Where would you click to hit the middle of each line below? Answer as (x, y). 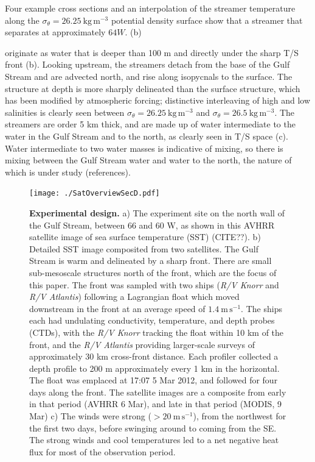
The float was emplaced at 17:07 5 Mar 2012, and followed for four (154, 380)
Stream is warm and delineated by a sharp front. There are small (151, 261)
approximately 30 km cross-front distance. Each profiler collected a (154, 356)
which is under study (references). (68, 172)
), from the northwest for (240, 416)
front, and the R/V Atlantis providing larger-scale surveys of (142, 344)
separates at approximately (55, 32)
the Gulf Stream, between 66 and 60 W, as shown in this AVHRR (152, 225)
